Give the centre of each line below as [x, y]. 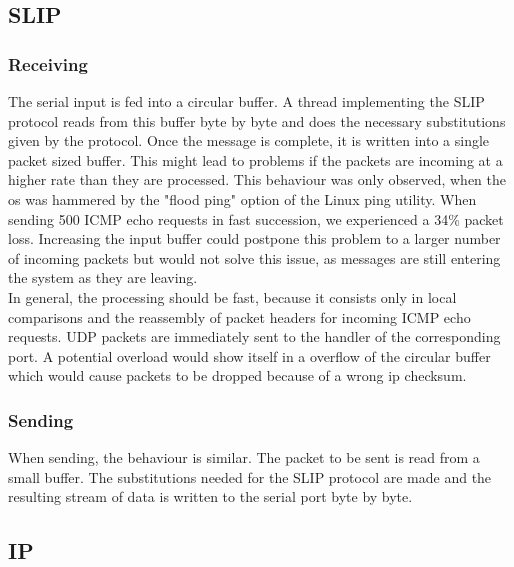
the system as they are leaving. [103, 277]
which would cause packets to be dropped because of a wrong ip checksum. [237, 375]
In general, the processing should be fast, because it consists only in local [232, 296]
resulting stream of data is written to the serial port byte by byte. [210, 496]
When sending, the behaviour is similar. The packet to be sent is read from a [244, 457]
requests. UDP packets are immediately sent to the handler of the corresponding [254, 336]
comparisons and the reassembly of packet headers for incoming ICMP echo [239, 316]
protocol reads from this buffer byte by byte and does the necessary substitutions [257, 120]
